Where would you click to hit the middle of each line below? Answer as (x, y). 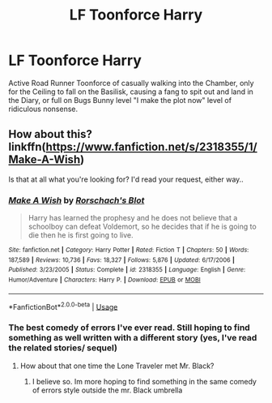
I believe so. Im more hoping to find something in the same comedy (144, 381)
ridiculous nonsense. (43, 109)
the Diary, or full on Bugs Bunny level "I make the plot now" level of (120, 100)
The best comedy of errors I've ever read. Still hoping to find (130, 328)
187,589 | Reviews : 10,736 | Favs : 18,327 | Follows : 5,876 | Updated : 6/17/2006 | (121, 260)
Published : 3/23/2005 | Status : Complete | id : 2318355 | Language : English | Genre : (127, 270)
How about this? (51, 134)
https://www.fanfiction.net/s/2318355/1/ (151, 147)
